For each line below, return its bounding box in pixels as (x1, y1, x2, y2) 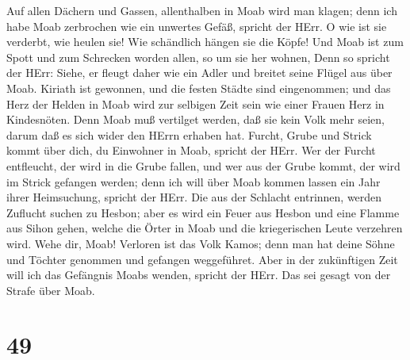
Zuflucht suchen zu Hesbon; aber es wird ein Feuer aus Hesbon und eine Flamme (6, 204, 400, 220)
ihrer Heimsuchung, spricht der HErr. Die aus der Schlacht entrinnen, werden (6, 189, 382, 205)
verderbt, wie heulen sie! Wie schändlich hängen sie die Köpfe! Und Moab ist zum (6, 33, 404, 50)
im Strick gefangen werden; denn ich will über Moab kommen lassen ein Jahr (6, 173, 381, 190)
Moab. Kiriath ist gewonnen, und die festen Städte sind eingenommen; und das (6, 79, 391, 96)
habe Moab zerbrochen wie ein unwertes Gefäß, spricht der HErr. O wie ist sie (6, 17, 387, 34)
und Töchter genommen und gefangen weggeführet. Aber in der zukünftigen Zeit (6, 251, 398, 267)
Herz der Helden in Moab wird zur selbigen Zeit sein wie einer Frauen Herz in (6, 95, 385, 112)
